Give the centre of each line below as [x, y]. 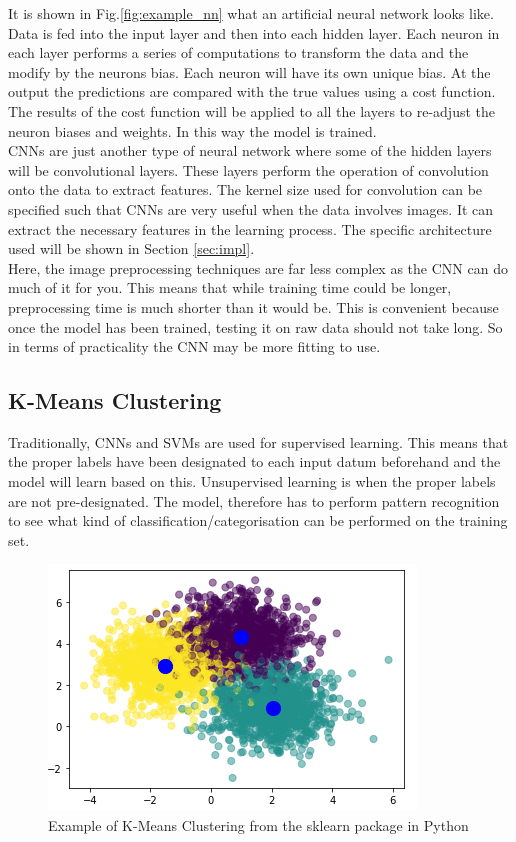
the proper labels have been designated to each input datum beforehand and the [254, 461]
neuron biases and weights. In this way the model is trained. [192, 130]
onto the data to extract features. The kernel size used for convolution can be [245, 189]
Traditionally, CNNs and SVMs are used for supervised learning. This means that [258, 441]
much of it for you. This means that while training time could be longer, [230, 287]
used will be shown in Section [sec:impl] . [131, 248]
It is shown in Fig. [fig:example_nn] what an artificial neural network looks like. [251, 13]
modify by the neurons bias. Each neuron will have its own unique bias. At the [249, 71]
